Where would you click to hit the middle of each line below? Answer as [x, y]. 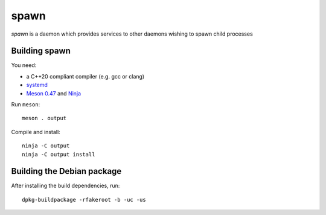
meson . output [44, 118]
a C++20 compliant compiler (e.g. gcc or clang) [85, 76]
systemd [37, 85]
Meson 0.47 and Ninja [54, 93]
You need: [24, 65]
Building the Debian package [66, 171]
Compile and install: [36, 132]
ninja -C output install [59, 154]
